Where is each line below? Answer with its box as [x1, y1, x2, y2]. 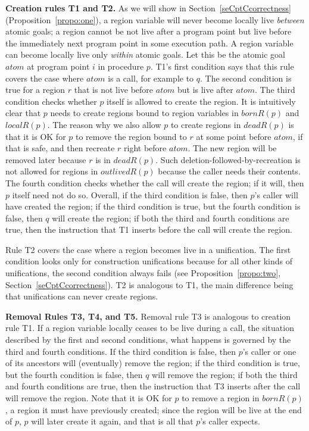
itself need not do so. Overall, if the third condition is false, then [12, 188, 248, 201]
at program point [27, 60, 90, 72]
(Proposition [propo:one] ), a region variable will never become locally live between [5, 13, 304, 26]
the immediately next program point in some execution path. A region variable [5, 36, 294, 49]
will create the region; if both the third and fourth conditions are [52, 211, 289, 224]
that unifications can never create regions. [5, 290, 158, 302]
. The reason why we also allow [47, 118, 161, 130]
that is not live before [74, 83, 154, 96]
